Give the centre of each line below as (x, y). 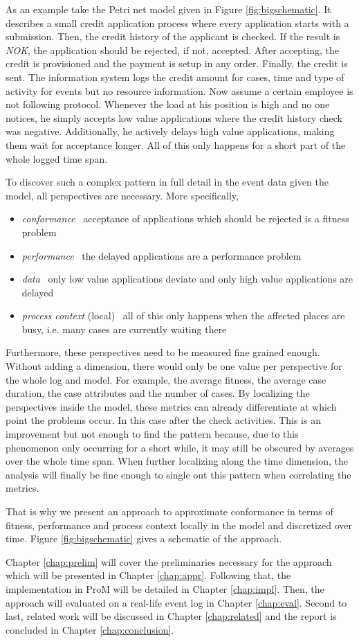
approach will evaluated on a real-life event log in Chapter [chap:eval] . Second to (176, 602)
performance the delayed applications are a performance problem (162, 255)
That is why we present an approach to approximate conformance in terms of (169, 511)
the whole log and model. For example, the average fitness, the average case (166, 379)
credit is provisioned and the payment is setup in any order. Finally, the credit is (177, 63)
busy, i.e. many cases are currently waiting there (124, 329)
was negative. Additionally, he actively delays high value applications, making (170, 131)
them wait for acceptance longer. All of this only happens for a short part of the (176, 144)
